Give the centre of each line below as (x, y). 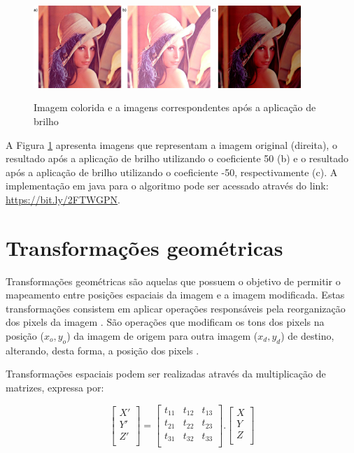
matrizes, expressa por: (55, 387)
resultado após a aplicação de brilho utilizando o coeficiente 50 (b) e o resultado (177, 158)
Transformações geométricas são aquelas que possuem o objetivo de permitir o (173, 281)
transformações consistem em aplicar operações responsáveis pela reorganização (176, 308)
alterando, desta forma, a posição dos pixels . (102, 350)
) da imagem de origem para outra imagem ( (162, 336)
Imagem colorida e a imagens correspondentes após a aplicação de (175, 107)
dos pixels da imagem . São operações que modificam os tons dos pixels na (165, 322)
